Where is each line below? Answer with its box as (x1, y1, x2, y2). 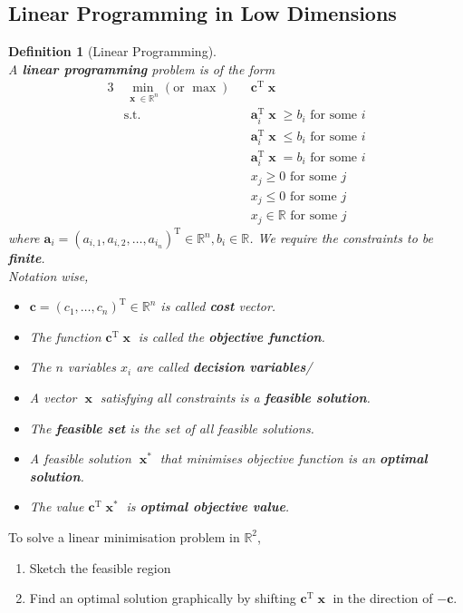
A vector (29, 388, 77, 406)
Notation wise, (8, 266, 89, 285)
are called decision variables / (136, 357, 313, 376)
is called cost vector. (160, 297, 276, 316)
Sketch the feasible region (29, 558, 171, 577)
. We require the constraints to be (249, 229, 433, 248)
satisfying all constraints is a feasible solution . (100, 388, 371, 406)
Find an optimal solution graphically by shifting (29, 589, 296, 608)
